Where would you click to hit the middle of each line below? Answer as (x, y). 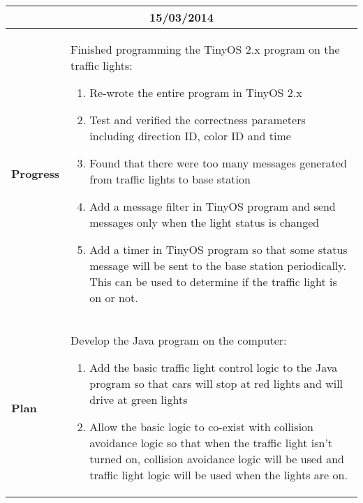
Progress (36, 173)
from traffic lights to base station (170, 179)
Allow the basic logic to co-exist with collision (201, 427)
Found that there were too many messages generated (218, 163)
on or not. (114, 298)
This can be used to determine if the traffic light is (213, 281)
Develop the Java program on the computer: (179, 340)
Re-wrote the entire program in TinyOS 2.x (196, 92)
